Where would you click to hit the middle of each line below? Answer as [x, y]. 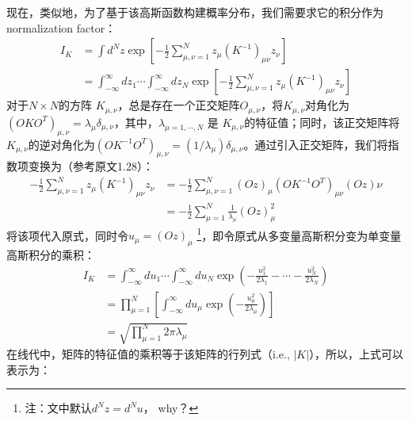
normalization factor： [61, 27]
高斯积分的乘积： [51, 255]
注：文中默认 [58, 408]
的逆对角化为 [61, 144]
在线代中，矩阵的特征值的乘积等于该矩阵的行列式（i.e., [148, 354]
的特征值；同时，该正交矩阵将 [322, 122]
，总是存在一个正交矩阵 [179, 105]
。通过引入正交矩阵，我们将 [316, 144]
